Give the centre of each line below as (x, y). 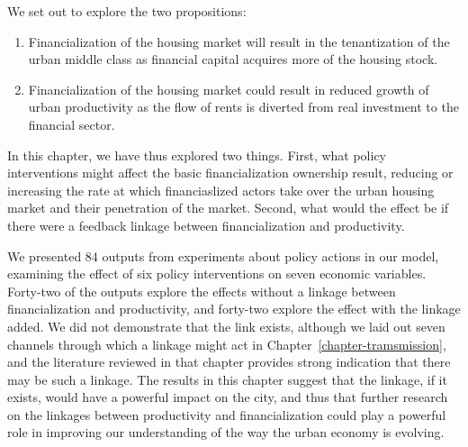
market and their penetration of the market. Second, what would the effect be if (228, 208)
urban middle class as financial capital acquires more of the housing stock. (233, 59)
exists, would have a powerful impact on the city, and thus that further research (228, 397)
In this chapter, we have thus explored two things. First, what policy (197, 155)
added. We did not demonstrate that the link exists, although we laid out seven (226, 326)
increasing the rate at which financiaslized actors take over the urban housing (221, 190)
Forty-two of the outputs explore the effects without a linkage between (202, 291)
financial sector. (72, 124)
